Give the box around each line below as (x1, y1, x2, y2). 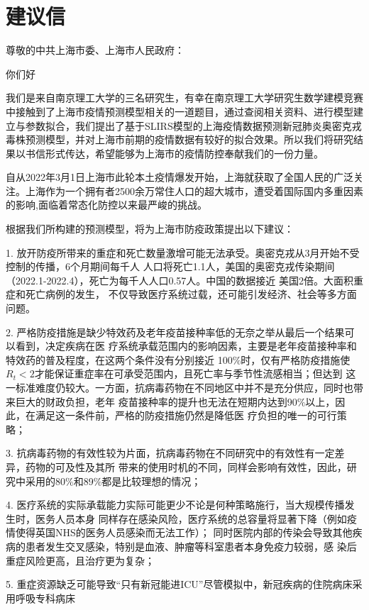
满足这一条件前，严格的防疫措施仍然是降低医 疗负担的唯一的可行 (35, 408, 337, 423)
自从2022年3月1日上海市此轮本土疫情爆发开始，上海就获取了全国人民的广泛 (6, 170, 353, 184)
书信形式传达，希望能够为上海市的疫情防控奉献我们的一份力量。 (25, 145, 324, 160)
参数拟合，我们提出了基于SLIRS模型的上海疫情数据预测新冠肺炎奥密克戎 (25, 118, 362, 133)
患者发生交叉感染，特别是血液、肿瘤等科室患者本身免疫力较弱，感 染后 (25, 538, 357, 553)
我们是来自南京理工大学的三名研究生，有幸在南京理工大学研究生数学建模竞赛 (6, 90, 363, 105)
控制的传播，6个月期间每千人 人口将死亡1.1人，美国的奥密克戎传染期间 (6, 259, 335, 274)
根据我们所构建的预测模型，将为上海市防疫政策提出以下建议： (6, 221, 294, 236)
